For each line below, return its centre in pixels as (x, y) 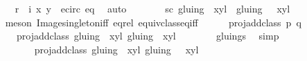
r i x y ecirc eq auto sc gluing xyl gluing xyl (152, 8)
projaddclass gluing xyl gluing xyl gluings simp (148, 36)
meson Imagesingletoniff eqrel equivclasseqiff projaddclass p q (153, 22)
